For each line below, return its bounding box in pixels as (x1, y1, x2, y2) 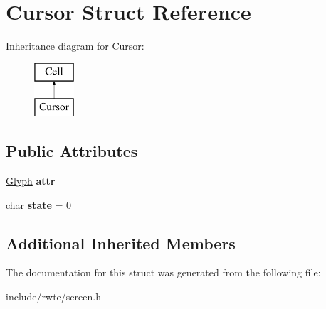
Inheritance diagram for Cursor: (6, 38, 144, 53)
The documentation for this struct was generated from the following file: (6, 265, 321, 280)
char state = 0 (6, 197, 72, 212)
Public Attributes (6, 140, 138, 162)
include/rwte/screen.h (6, 289, 101, 304)
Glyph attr (6, 173, 56, 188)
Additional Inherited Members (6, 232, 236, 254)
